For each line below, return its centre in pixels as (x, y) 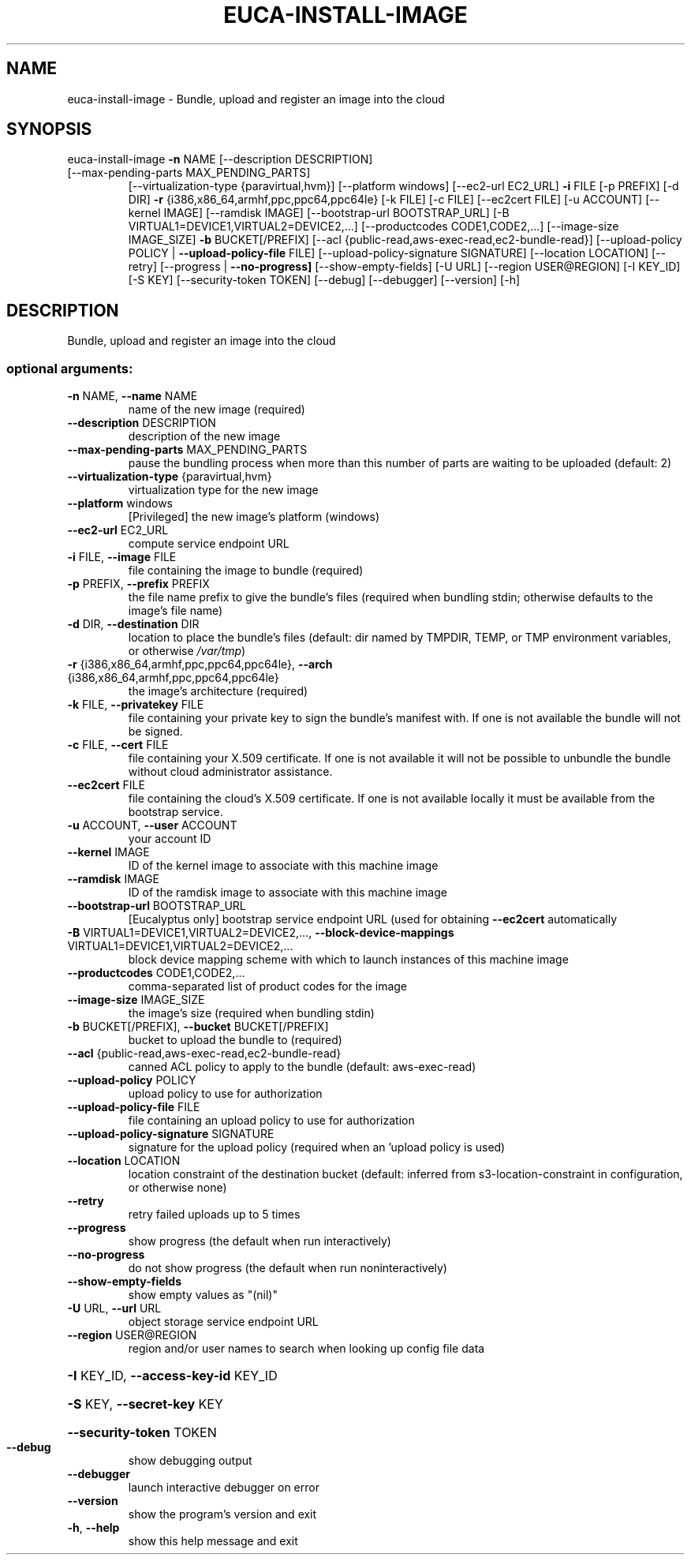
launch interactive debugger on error (224, 1488)
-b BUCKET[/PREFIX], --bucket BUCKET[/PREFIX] (198, 1027)
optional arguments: (70, 368)
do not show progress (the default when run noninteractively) (288, 1268)
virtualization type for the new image (223, 490)
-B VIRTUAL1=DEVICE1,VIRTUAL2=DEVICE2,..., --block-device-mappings (261, 933)
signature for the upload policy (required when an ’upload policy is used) (317, 1147)
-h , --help (93, 1528)
